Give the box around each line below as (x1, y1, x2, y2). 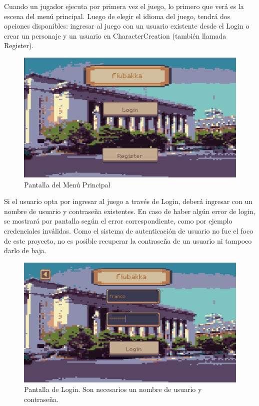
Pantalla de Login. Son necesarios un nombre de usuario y (24, 384, 202, 394)
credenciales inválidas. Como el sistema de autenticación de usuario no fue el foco (4, 225, 253, 236)
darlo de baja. (4, 245, 46, 256)
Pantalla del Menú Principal (24, 179, 110, 189)
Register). (4, 40, 34, 51)
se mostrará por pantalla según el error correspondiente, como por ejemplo (4, 216, 232, 226)
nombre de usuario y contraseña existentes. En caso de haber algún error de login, (4, 206, 255, 216)
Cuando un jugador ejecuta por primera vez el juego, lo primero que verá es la (4, 1, 244, 11)
